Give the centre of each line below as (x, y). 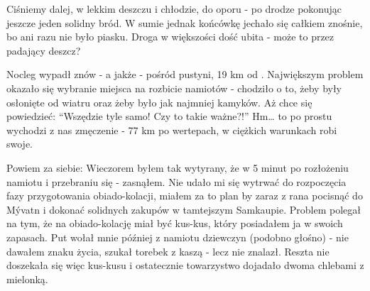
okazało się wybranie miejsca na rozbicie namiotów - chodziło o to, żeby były (174, 88)
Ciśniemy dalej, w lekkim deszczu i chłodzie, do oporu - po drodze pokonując (174, 9)
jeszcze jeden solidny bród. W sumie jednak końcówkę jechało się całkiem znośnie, (185, 22)
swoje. (20, 144)
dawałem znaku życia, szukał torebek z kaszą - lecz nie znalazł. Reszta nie (168, 251)
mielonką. (27, 279)
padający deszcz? (44, 50)
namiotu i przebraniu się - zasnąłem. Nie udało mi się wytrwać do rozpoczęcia (176, 181)
